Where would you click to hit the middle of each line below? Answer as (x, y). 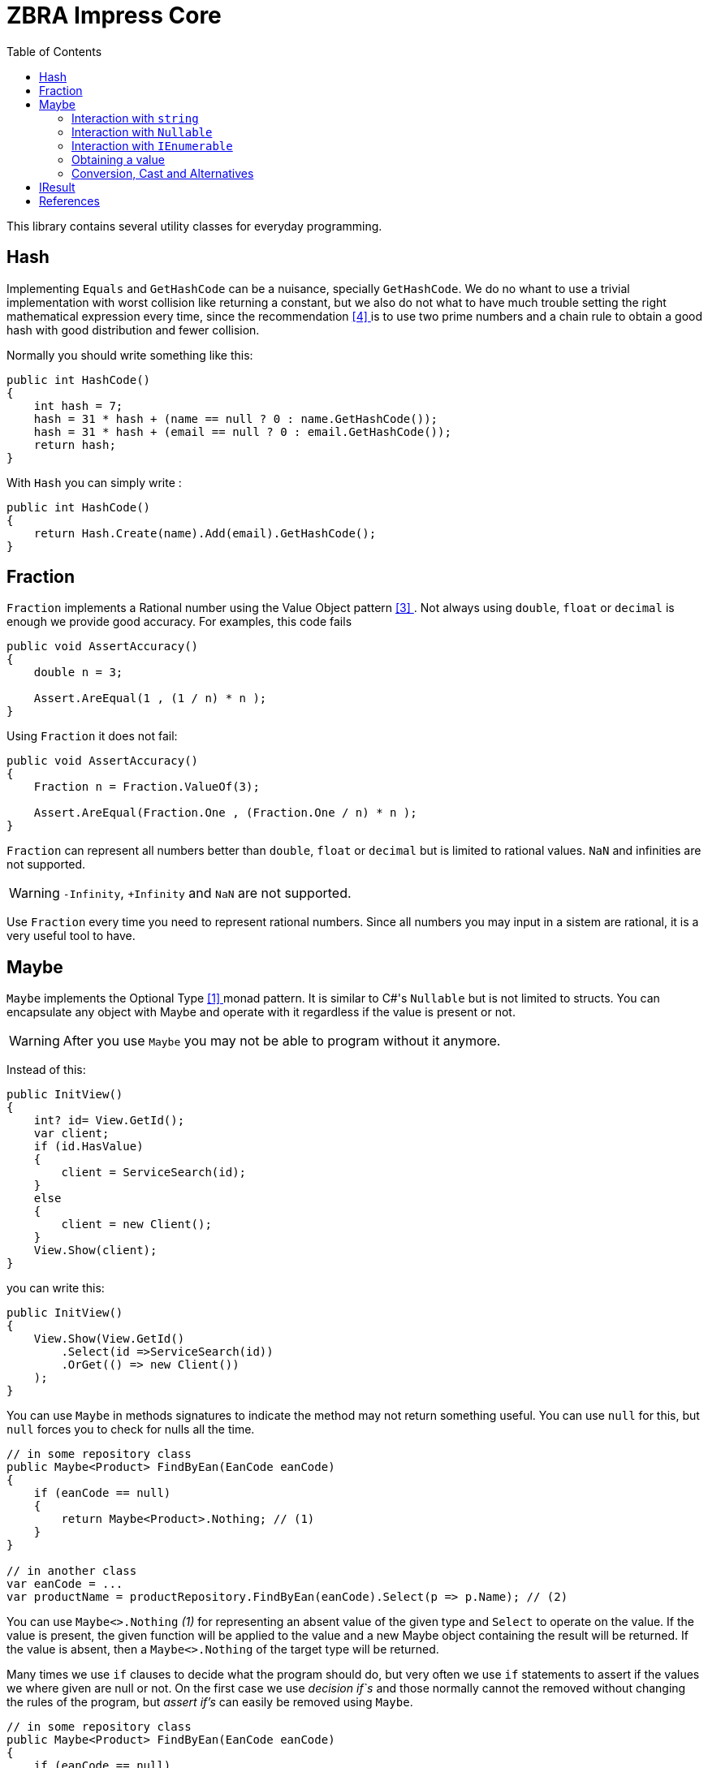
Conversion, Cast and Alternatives (163, 173)
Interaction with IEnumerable (152, 145)
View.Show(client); (95, 1251)
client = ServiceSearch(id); (154, 1173)
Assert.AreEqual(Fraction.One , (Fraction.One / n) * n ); (225, 813)
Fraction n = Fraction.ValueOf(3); (147, 787)
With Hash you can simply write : (94, 482)
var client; (71, 1134)
